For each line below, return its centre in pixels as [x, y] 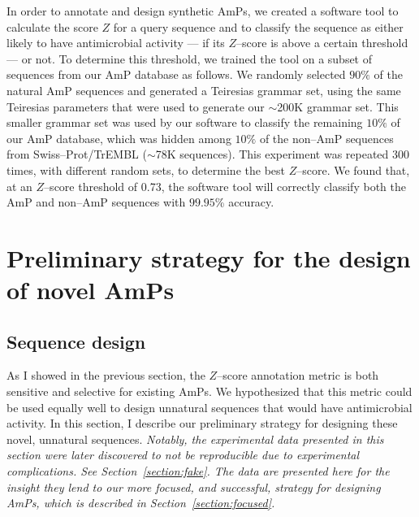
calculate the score [52, 26]
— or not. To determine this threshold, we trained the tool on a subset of [190, 58]
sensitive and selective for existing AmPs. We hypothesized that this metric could [209, 391]
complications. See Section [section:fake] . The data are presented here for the [198, 471]
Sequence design [76, 341]
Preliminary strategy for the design [209, 257]
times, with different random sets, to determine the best [146, 169]
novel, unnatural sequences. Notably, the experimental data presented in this [195, 439]
